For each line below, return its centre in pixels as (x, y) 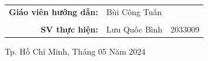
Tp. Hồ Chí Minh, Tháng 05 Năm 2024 (75, 51)
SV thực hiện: (69, 29)
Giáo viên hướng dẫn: (53, 11)
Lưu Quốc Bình (134, 29)
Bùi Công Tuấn (134, 11)
